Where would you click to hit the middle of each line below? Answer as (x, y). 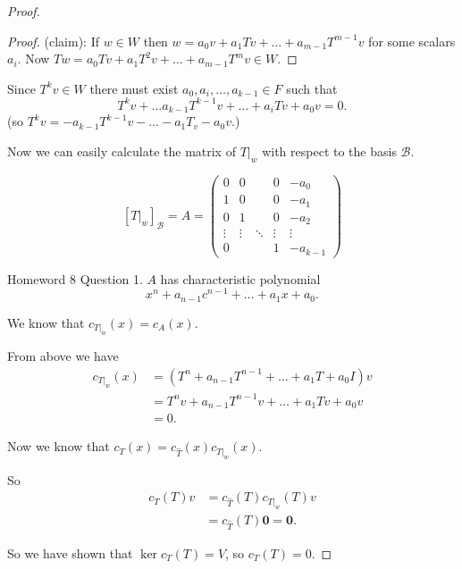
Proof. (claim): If (53, 41)
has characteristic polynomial (240, 278)
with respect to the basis (329, 151)
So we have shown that (70, 552)
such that (312, 88)
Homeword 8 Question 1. (75, 278)
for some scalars (412, 41)
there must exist (134, 88)
